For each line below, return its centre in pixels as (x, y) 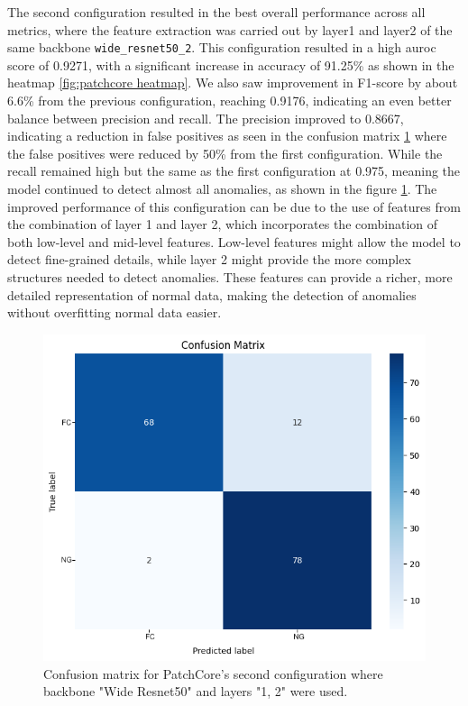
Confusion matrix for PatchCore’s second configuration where (213, 673)
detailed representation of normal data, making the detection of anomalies (212, 294)
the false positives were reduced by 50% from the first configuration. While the (225, 153)
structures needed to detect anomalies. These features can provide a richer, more (230, 276)
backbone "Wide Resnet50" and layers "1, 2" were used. (196, 691)
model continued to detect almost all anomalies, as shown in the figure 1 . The (222, 188)
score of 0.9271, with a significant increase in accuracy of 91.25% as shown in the (231, 64)
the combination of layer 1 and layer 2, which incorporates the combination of (223, 224)
